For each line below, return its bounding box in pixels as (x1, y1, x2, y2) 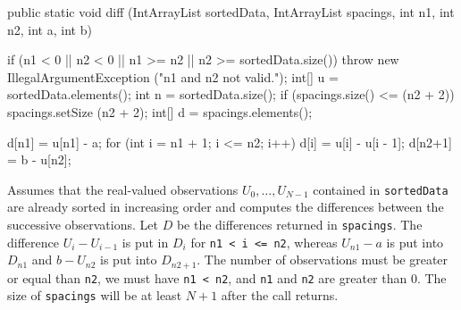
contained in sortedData (313, 180, 448, 198)
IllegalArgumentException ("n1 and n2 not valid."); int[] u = (7, 67, 339, 86)
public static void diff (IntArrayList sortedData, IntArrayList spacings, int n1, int (7, 3, 455, 21)
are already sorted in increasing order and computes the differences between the (7, 197, 444, 216)
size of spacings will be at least (7, 286, 182, 305)
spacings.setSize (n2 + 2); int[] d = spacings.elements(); (7, 102, 313, 121)
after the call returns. (221, 286, 339, 305)
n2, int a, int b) (7, 20, 92, 38)
